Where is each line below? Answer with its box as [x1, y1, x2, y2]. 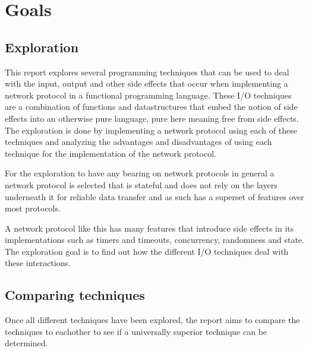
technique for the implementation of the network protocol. [5, 147, 216, 159]
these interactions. [5, 257, 71, 269]
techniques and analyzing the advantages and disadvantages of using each [5, 135, 272, 148]
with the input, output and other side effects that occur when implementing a [5, 77, 288, 90]
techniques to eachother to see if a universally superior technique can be [5, 325, 267, 337]
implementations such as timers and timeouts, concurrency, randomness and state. [5, 233, 304, 246]
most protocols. [5, 202, 61, 214]
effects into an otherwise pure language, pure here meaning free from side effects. [5, 112, 299, 124]
